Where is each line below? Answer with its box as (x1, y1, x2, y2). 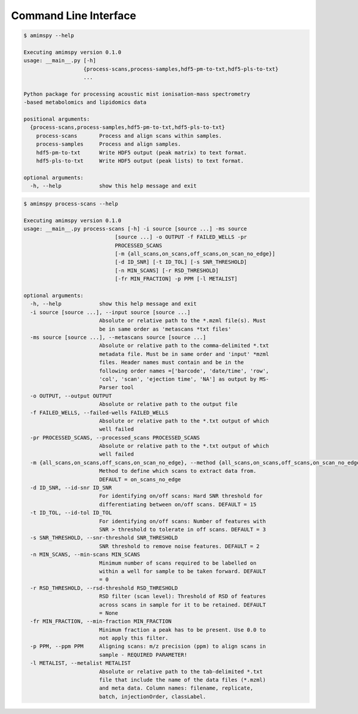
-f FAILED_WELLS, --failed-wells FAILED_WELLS (30, 409, 169, 416)
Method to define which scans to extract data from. (98, 467, 257, 475)
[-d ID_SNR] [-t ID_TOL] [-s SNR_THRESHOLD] (115, 258, 248, 266)
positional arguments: (23, 116, 90, 122)
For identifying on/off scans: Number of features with (98, 518, 266, 525)
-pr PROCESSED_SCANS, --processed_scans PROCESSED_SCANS (30, 434, 200, 441)
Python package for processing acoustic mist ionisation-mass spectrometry (23, 90, 251, 97)
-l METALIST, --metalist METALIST (30, 660, 131, 667)
